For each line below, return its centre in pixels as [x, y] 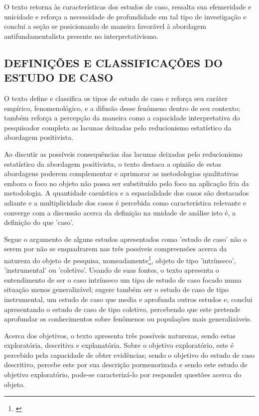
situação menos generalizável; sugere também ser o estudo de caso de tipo [116, 289]
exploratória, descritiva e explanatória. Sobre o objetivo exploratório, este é [119, 345]
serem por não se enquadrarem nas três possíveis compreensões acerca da [116, 249]
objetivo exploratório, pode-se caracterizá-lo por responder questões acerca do [123, 374]
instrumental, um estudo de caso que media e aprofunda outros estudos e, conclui [128, 299]
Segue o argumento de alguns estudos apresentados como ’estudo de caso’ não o [126, 239]
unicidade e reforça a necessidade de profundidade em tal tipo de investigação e [125, 16]
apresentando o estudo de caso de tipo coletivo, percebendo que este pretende [122, 309]
